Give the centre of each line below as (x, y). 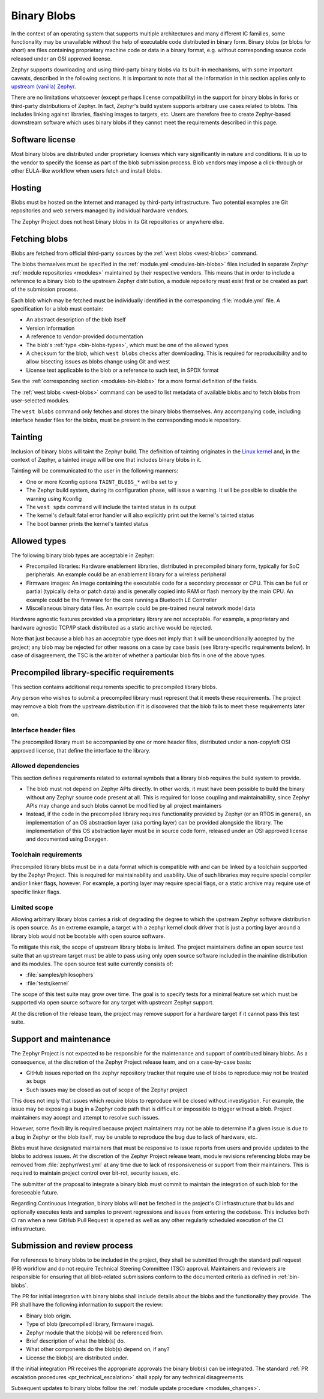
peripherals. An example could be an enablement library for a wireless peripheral (126, 574)
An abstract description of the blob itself (76, 320)
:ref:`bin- (289, 1277)
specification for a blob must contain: (57, 309)
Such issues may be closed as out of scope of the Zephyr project (107, 1090)
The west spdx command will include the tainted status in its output (111, 507)
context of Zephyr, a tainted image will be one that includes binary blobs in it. (106, 460)
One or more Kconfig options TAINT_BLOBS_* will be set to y (102, 482)
